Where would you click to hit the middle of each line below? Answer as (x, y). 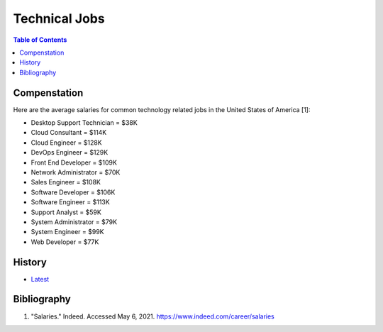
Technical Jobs (59, 18)
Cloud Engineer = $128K (66, 143)
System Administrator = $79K (74, 222)
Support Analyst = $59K (66, 212)
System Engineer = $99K (67, 232)
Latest (40, 279)
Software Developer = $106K (73, 192)
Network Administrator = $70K (76, 172)
